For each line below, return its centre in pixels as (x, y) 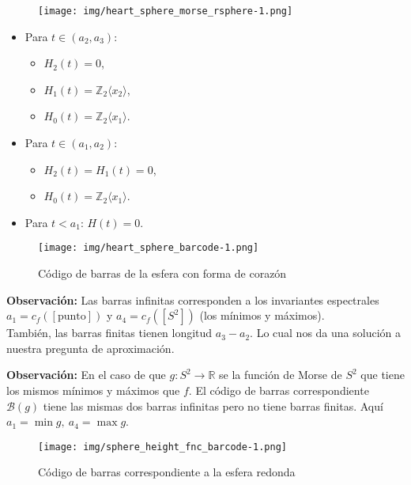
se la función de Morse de (281, 375)
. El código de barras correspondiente (279, 390)
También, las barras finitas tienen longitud (109, 333)
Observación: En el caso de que (86, 375)
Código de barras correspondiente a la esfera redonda (167, 472)
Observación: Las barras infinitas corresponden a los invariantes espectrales (193, 299)
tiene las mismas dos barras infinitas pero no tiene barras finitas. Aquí (213, 405)
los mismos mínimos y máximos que (93, 390)
